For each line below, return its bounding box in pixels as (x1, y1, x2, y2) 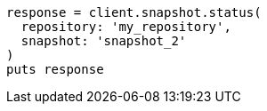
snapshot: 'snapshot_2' (20, 34, 187, 48)
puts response (6, 62, 104, 76)
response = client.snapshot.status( (6, 5, 262, 20)
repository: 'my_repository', (20, 20, 231, 34)
